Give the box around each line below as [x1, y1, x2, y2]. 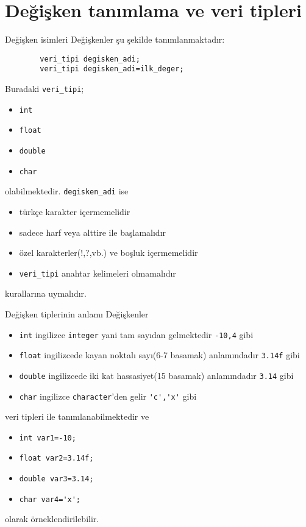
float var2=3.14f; [19, 454, 94, 463]
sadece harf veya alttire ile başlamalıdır [19, 225, 166, 238]
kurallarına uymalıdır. [5, 287, 87, 300]
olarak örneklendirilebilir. [5, 512, 99, 525]
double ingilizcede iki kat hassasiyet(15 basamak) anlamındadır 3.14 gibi [19, 369, 294, 381]
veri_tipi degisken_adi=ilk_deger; [40, 65, 184, 74]
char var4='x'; [19, 495, 81, 504]
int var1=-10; [19, 433, 76, 442]
